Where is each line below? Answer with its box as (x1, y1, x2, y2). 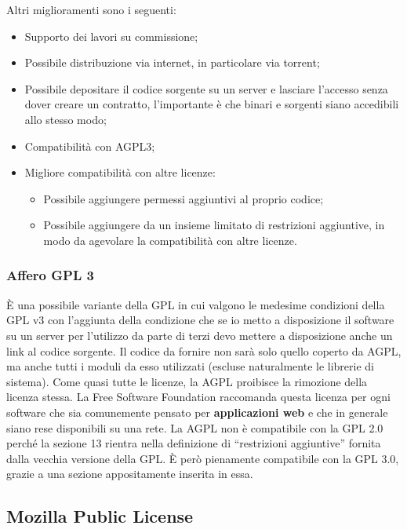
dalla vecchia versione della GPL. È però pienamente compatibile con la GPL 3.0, (6, 450, 399, 466)
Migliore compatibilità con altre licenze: (24, 164, 216, 181)
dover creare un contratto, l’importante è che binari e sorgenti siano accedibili (24, 96, 399, 112)
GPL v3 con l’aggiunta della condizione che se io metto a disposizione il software (6, 312, 394, 328)
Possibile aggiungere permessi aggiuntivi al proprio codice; (43, 190, 324, 206)
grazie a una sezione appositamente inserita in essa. (6, 465, 253, 482)
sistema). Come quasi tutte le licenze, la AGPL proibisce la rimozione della (6, 373, 368, 389)
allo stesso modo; (24, 111, 107, 127)
